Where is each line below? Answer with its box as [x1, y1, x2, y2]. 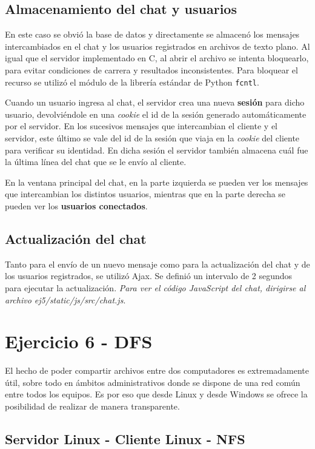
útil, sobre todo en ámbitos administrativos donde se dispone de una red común [5, 376, 300, 388]
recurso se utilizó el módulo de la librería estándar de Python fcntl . [5, 75, 259, 88]
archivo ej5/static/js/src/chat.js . [5, 293, 126, 306]
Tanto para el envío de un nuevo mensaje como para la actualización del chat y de [5, 257, 310, 270]
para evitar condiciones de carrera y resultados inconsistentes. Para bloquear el [5, 63, 298, 76]
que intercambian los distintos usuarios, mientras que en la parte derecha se [5, 187, 286, 200]
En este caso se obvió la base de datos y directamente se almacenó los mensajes [5, 28, 300, 41]
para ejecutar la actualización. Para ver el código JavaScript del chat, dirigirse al [5, 281, 306, 294]
